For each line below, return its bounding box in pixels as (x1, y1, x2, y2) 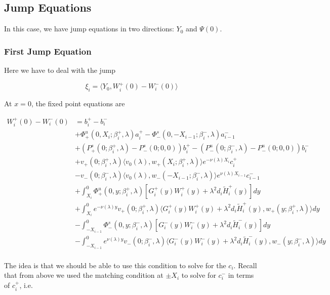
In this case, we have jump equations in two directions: (4, 23, 174, 34)
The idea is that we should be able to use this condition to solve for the (4, 260, 226, 270)
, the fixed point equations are (31, 98, 125, 109)
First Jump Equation (4, 45, 92, 57)
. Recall (233, 260, 257, 270)
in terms (228, 270, 254, 280)
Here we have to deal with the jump (4, 65, 116, 75)
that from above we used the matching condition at (4, 270, 163, 280)
